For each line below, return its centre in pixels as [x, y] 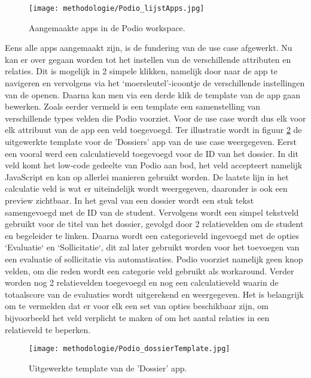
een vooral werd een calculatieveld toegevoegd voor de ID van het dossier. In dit [152, 153]
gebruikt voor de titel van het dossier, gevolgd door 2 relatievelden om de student [154, 224]
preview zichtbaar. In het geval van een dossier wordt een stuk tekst [129, 200]
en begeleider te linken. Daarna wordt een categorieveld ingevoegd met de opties [152, 235]
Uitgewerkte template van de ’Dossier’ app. [108, 368]
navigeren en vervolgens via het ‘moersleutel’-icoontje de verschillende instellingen [155, 83]
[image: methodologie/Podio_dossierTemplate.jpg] [129, 349]
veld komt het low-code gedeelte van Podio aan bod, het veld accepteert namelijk [154, 165]
